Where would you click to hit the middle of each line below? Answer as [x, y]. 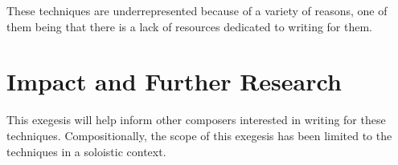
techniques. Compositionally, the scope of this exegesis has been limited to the [199, 135]
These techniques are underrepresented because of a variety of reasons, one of [197, 10]
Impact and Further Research [174, 81]
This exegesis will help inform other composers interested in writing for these [196, 120]
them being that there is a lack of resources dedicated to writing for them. [190, 26]
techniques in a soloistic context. [86, 151]
